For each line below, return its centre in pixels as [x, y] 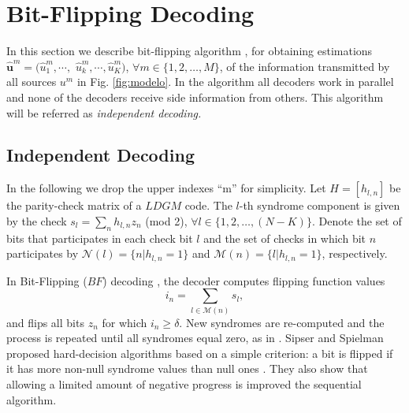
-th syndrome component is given [320, 205]
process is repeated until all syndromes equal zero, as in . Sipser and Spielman [195, 338]
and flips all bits [45, 322]
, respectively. [355, 253]
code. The [208, 205]
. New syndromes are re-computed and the [282, 322]
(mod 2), [166, 220]
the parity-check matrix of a [74, 205]
